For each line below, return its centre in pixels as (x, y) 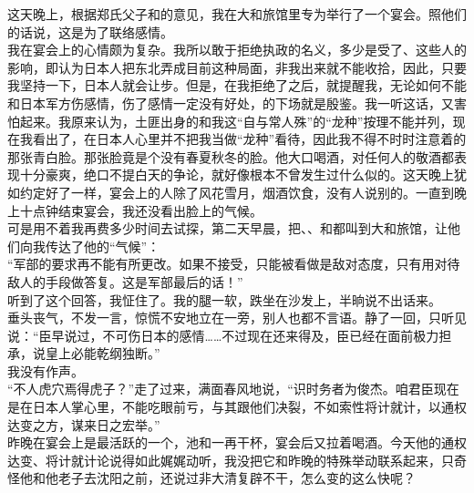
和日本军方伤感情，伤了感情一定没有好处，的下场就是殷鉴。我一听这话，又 (231, 103)
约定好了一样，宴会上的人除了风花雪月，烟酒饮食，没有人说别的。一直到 (237, 192)
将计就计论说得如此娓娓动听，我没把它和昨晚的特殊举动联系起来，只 (249, 460)
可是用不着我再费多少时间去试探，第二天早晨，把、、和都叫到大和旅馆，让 (227, 228)
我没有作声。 (46, 370)
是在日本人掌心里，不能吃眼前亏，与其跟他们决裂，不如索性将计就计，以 (224, 407)
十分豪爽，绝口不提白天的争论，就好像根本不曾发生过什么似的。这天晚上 (237, 175)
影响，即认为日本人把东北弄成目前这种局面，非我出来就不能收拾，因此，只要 (237, 67)
